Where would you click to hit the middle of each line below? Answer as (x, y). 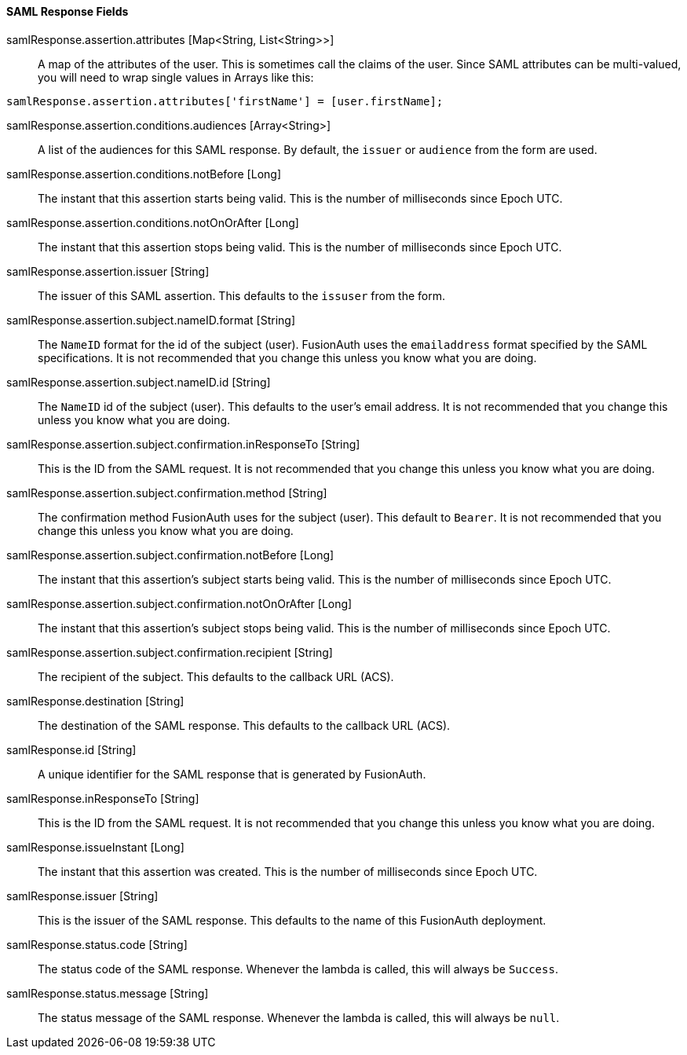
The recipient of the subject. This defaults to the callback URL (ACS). (216, 676)
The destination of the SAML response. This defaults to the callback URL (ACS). (244, 725)
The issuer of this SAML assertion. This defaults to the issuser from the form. (242, 295)
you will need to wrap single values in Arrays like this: (176, 77)
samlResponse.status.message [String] (108, 993)
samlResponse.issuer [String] (82, 896)
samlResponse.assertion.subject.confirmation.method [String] (167, 493)
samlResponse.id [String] (71, 749)
